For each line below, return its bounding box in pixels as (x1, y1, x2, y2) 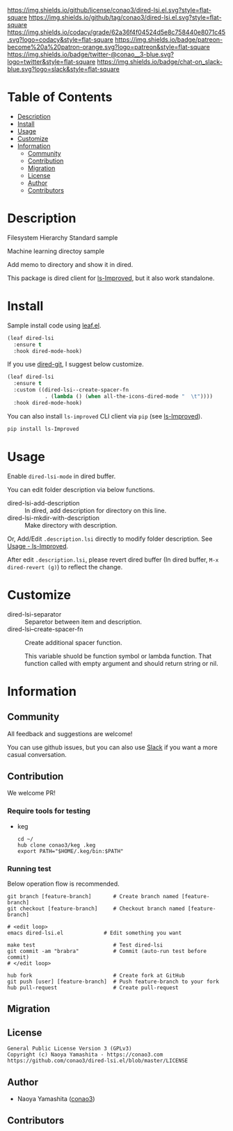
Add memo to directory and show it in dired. (7, 260, 134, 268)
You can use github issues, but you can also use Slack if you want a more (7, 743, 218, 751)
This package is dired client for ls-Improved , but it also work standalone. (7, 274, 215, 282)
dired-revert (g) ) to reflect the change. (7, 562, 123, 571)
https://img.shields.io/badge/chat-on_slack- (97, 58, 223, 65)
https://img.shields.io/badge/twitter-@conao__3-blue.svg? (7, 50, 174, 58)
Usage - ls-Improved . (7, 542, 69, 550)
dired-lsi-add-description (7, 498, 80, 507)
